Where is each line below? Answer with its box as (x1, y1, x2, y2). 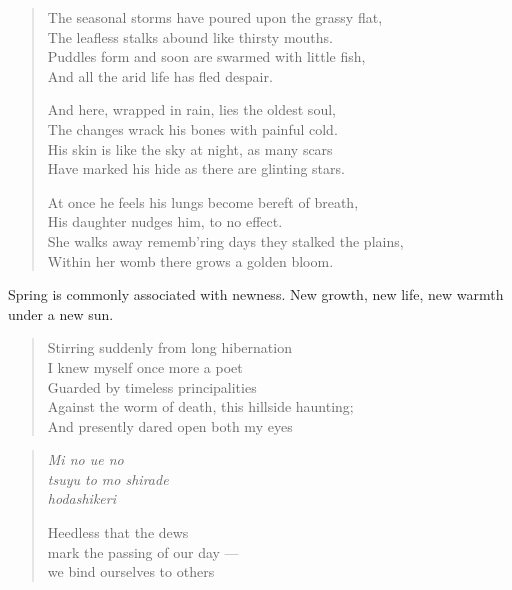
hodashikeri (47, 488, 116, 509)
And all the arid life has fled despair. (47, 65, 273, 86)
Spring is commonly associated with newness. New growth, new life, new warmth (8, 284, 504, 305)
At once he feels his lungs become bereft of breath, (47, 191, 359, 212)
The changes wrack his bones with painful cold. (47, 118, 338, 139)
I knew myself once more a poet (47, 356, 243, 377)
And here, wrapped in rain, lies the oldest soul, (47, 99, 336, 120)
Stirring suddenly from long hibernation (47, 337, 292, 358)
